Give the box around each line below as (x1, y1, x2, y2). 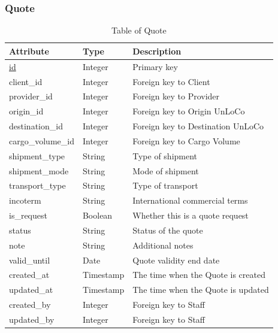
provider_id (9, 90, 53, 102)
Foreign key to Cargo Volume (132, 134, 240, 147)
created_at (9, 268, 50, 281)
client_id (9, 75, 43, 87)
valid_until (9, 253, 50, 266)
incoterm (9, 194, 41, 207)
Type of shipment (132, 149, 198, 162)
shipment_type (9, 149, 65, 162)
